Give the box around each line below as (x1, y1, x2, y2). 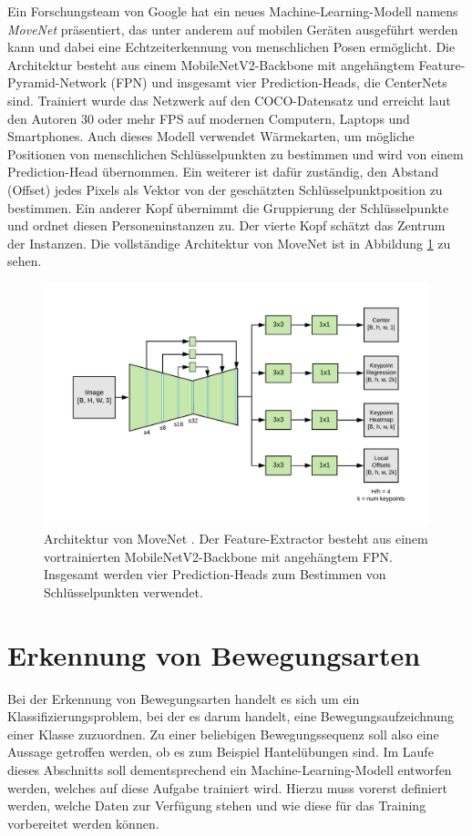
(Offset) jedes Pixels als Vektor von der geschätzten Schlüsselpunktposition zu (7, 179, 443, 199)
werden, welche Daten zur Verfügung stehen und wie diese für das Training (7, 796, 426, 815)
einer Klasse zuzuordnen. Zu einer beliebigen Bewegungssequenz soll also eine (7, 724, 439, 743)
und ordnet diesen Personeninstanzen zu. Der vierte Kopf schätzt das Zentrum (7, 216, 446, 235)
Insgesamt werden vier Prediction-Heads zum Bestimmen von (44, 565, 386, 584)
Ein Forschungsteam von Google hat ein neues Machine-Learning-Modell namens (7, 2, 458, 20)
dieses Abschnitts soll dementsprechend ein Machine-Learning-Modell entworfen (7, 760, 452, 780)
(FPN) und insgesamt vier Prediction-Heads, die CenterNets (110, 73, 447, 92)
